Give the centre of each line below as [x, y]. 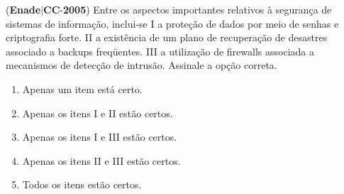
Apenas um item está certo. [82, 88]
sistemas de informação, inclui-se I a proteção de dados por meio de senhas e [172, 23]
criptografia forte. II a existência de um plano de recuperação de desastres [167, 37]
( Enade [23, 9]
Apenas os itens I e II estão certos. [98, 113]
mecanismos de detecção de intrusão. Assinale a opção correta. [142, 65]
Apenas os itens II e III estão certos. [101, 160]
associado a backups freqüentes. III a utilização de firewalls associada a [160, 51]
